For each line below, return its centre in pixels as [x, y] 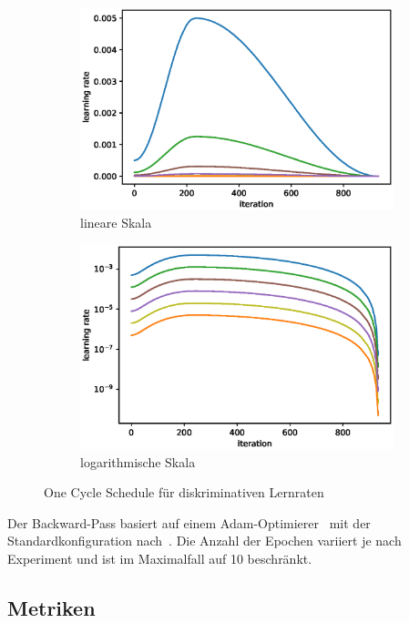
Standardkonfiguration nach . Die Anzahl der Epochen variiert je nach [204, 541]
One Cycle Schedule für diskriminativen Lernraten [184, 492]
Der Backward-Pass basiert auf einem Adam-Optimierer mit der [189, 522]
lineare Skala [116, 222]
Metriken [51, 607]
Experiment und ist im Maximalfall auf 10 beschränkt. [160, 558]
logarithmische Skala [138, 461]
